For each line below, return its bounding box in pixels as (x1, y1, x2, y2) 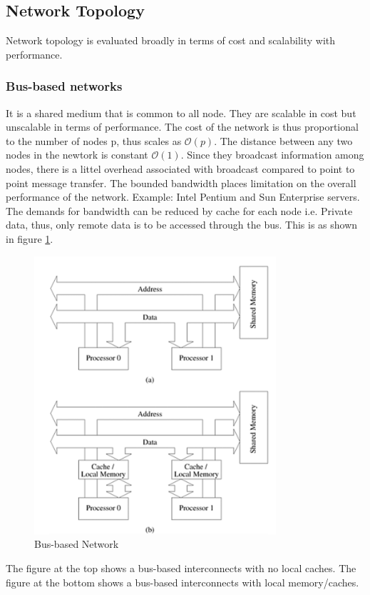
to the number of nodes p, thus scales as (6, 133, 182, 148)
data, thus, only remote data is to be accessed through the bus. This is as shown (6, 217, 358, 232)
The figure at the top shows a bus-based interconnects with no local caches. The (6, 561, 356, 576)
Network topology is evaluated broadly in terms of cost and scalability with (6, 33, 336, 48)
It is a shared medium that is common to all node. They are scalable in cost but (6, 105, 356, 120)
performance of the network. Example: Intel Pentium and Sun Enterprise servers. (6, 189, 360, 204)
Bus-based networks (6, 77, 123, 95)
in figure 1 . (6, 231, 53, 246)
